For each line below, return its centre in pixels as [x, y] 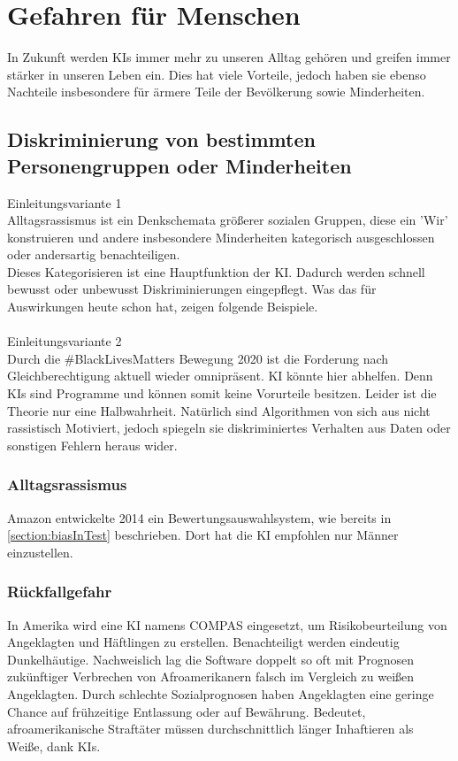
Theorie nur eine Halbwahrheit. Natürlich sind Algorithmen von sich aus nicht [219, 410]
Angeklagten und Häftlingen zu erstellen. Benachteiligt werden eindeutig [203, 642]
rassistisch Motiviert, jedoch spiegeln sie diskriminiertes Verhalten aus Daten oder [229, 428]
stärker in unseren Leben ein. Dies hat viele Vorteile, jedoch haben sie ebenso [217, 74]
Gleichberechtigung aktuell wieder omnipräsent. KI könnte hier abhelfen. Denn [220, 376]
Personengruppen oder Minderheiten [179, 165]
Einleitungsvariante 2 [65, 341]
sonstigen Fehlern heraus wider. [92, 445]
